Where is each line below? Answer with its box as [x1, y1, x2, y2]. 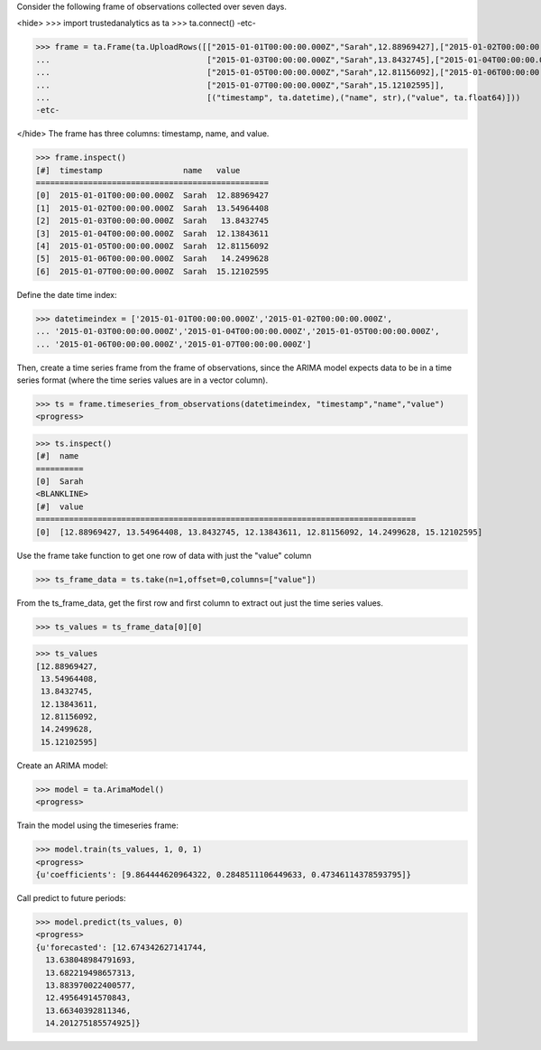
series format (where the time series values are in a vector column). [16, 375, 269, 386]
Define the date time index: [16, 289, 117, 300]
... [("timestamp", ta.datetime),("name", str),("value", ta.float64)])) [35, 92, 521, 103]
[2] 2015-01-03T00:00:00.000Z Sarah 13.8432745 [35, 216, 270, 226]
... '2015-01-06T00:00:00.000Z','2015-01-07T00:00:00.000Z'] [35, 339, 312, 349]
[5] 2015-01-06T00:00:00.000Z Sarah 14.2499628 [35, 254, 270, 264]
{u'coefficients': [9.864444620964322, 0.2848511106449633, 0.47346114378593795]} [35, 869, 412, 879]
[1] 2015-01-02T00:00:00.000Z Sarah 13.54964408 [35, 203, 270, 213]
